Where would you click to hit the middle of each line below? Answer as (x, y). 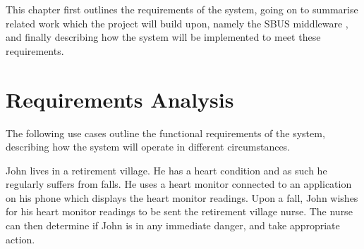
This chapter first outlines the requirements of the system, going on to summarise (182, 9)
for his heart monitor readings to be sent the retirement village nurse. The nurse (179, 211)
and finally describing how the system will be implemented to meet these (163, 37)
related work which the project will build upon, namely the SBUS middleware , (177, 23)
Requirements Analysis (120, 99)
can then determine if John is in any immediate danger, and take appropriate (173, 225)
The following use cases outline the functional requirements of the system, (165, 133)
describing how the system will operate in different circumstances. (148, 147)
